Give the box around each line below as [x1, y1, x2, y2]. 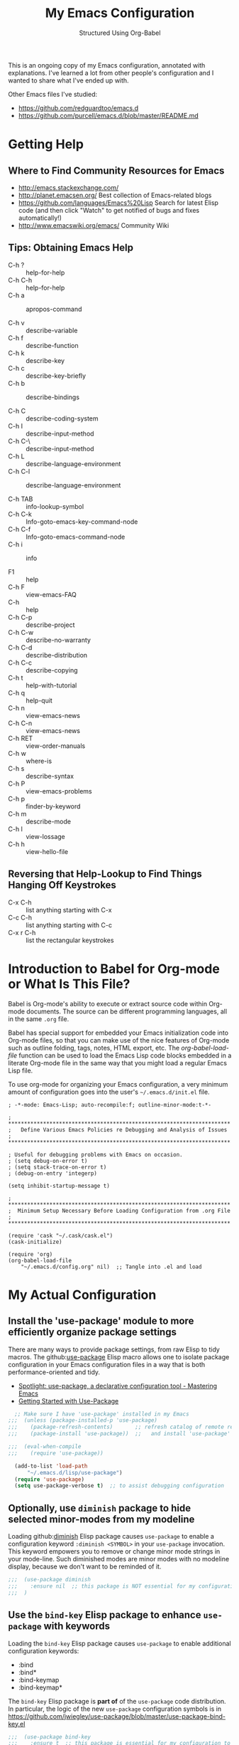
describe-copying [26, 665, 78, 674]
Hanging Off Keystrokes [8, 879, 116, 891]
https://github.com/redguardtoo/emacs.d [18, 103, 139, 112]
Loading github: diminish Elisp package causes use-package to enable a [8, 1532, 215, 1541]
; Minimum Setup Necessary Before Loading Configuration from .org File [8, 1207, 231, 1214]
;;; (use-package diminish [8, 1576, 91, 1583]
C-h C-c [8, 658, 33, 667]
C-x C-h [8, 898, 32, 907]
